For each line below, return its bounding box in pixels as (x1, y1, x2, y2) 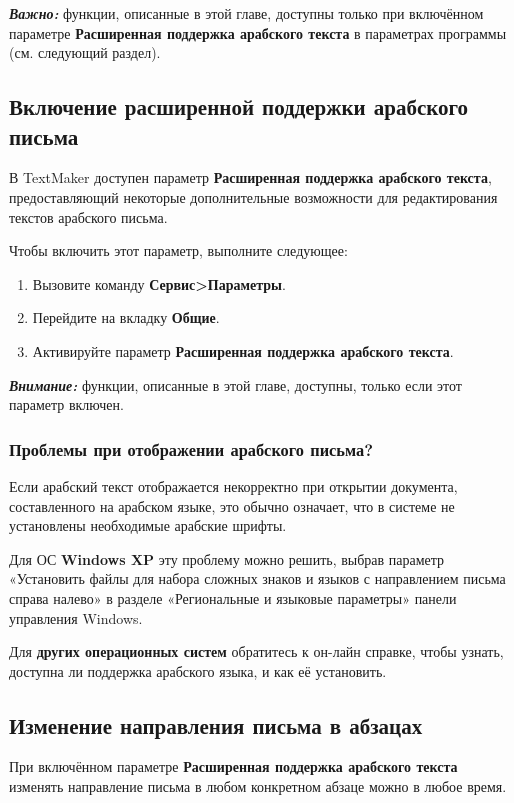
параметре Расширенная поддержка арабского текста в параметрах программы (9, 22, 507, 43)
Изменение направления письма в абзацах (9, 709, 423, 740)
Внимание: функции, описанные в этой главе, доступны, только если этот (9, 374, 462, 395)
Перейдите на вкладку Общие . (32, 307, 220, 328)
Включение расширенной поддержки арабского (9, 91, 469, 122)
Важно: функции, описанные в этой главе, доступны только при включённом (9, 3, 484, 23)
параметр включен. (9, 394, 124, 415)
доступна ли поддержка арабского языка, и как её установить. (9, 660, 387, 681)
